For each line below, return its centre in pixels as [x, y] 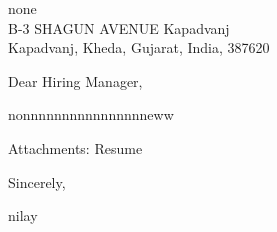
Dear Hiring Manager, [75, 80]
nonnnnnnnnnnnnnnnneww [91, 114]
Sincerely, [37, 181]
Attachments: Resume [75, 147]
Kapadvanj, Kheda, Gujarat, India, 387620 [139, 47]
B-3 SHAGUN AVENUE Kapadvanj [119, 27]
